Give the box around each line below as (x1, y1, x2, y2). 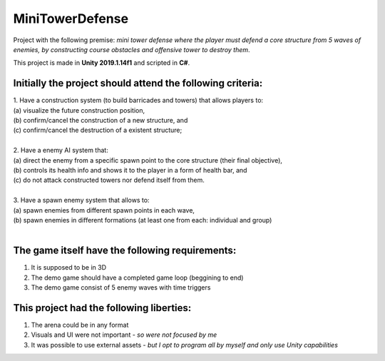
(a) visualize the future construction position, (13, 106, 145, 114)
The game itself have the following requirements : (13, 245, 237, 257)
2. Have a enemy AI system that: (13, 146, 108, 155)
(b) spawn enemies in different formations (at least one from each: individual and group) (13, 215, 272, 224)
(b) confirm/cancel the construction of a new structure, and (13, 116, 188, 125)
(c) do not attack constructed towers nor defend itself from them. (13, 176, 205, 185)
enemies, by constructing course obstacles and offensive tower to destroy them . (13, 45, 250, 54)
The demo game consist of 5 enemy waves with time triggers (31, 283, 211, 292)
